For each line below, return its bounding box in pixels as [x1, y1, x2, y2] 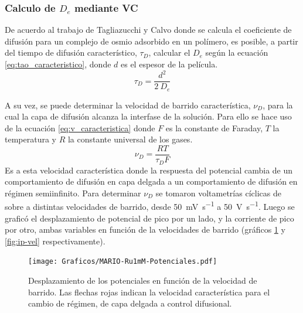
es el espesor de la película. [121, 58, 218, 70]
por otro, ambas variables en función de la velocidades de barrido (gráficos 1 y [5, 223, 285, 236]
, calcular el [148, 46, 190, 59]
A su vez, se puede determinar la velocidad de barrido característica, [5, 98, 251, 111]
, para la [263, 98, 293, 111]
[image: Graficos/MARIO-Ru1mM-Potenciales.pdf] [28, 257, 217, 266]
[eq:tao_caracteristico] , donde [5, 58, 111, 70]
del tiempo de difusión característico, [5, 46, 137, 59]
